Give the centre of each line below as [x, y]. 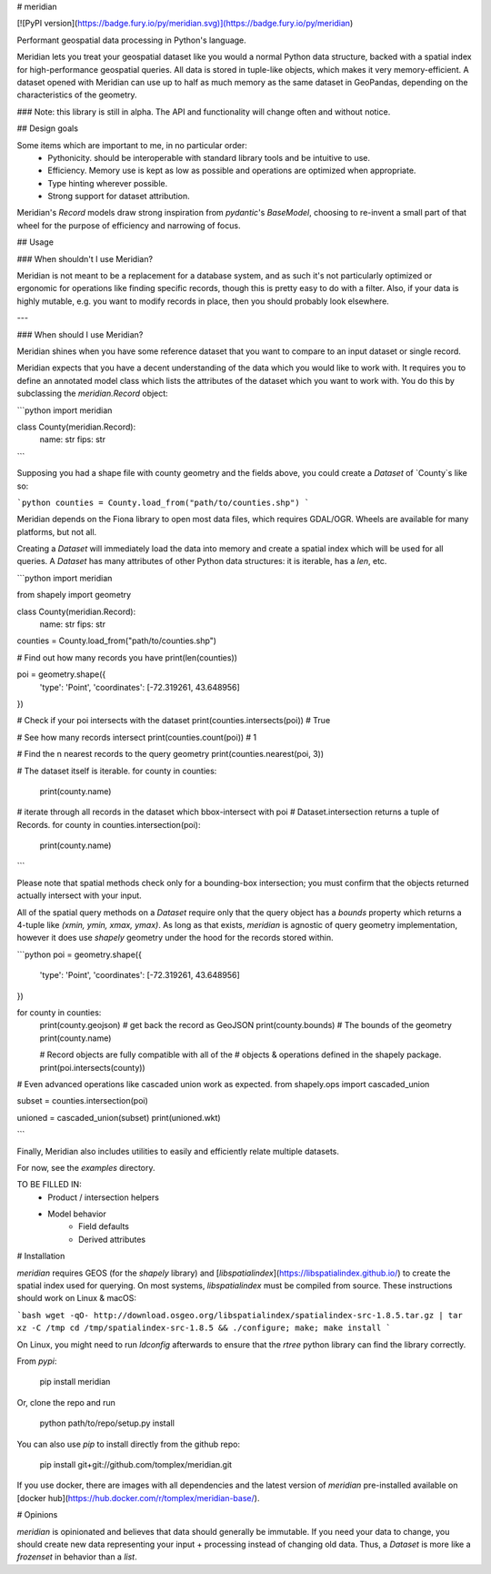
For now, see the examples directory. [86, 1167]
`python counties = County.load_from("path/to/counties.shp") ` [163, 502]
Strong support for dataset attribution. [119, 197]
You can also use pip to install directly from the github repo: [129, 1444]
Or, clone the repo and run [66, 1402]
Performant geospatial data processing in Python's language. [132, 40]
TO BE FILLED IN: [49, 1185]
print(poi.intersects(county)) [92, 1067]
